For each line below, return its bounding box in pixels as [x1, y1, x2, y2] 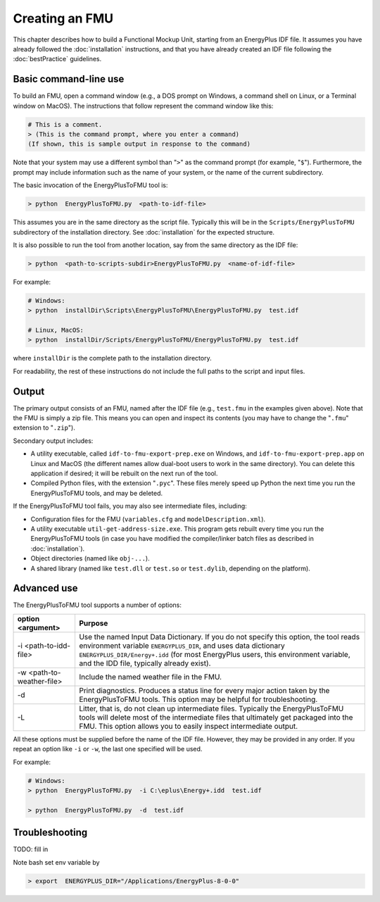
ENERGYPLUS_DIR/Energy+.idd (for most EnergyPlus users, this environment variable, [78, 649, 351, 659]
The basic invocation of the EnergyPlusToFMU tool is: [13, 181, 168, 189]
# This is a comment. [27, 120, 103, 128]
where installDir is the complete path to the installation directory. [13, 354, 212, 363]
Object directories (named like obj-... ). [30, 554, 151, 563]
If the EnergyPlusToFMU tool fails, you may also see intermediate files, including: [13, 502, 248, 510]
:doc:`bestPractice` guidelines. [13, 55, 102, 63]
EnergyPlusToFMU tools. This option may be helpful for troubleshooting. [78, 694, 318, 704]
